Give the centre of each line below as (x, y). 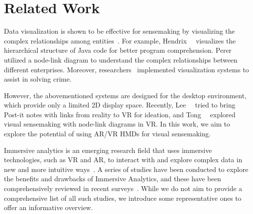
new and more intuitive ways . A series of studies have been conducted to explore (126, 169)
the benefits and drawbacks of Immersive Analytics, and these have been (113, 179)
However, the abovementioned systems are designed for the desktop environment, (125, 95)
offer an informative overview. (49, 207)
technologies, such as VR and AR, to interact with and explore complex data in (123, 160)
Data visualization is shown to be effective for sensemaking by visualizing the (119, 31)
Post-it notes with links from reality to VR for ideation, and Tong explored (120, 114)
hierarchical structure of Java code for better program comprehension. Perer (118, 50)
